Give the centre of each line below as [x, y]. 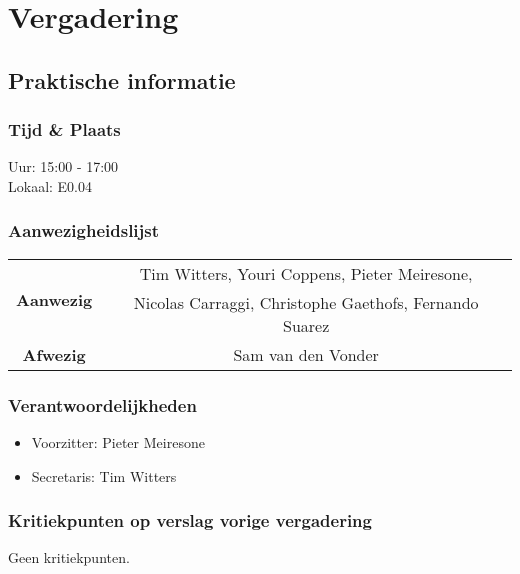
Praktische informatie [122, 79]
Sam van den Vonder [306, 354]
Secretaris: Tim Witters [104, 475]
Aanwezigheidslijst [84, 230]
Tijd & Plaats [64, 129]
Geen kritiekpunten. [69, 557]
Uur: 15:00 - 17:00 [63, 166]
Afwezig [54, 354]
